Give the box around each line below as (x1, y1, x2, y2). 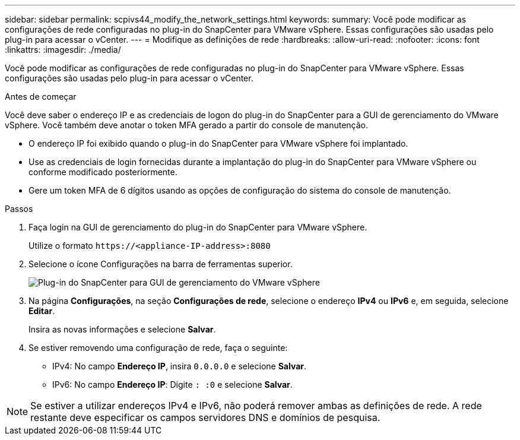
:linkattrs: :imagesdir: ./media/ (5, 45, 121, 55)
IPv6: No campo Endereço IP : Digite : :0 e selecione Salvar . (52, 379, 293, 390)
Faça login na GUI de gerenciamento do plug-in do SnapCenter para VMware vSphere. (28, 222, 367, 232)
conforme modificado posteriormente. (28, 167, 177, 177)
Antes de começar (5, 91, 77, 102)
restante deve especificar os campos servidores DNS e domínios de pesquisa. (30, 411, 381, 423)
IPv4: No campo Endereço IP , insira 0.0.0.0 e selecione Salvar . (52, 361, 307, 371)
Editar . (28, 306, 55, 316)
